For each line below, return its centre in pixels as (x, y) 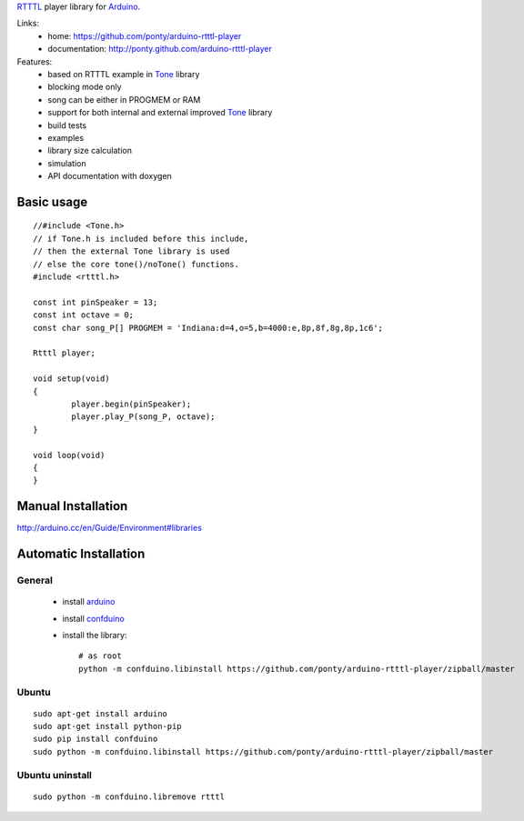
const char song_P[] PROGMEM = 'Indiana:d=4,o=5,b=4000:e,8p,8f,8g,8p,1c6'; (208, 328)
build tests (67, 125)
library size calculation (90, 151)
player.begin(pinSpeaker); (131, 404)
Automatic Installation (81, 554)
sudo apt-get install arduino (101, 713)
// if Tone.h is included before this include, (141, 238)
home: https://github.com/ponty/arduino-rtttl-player (145, 35)
